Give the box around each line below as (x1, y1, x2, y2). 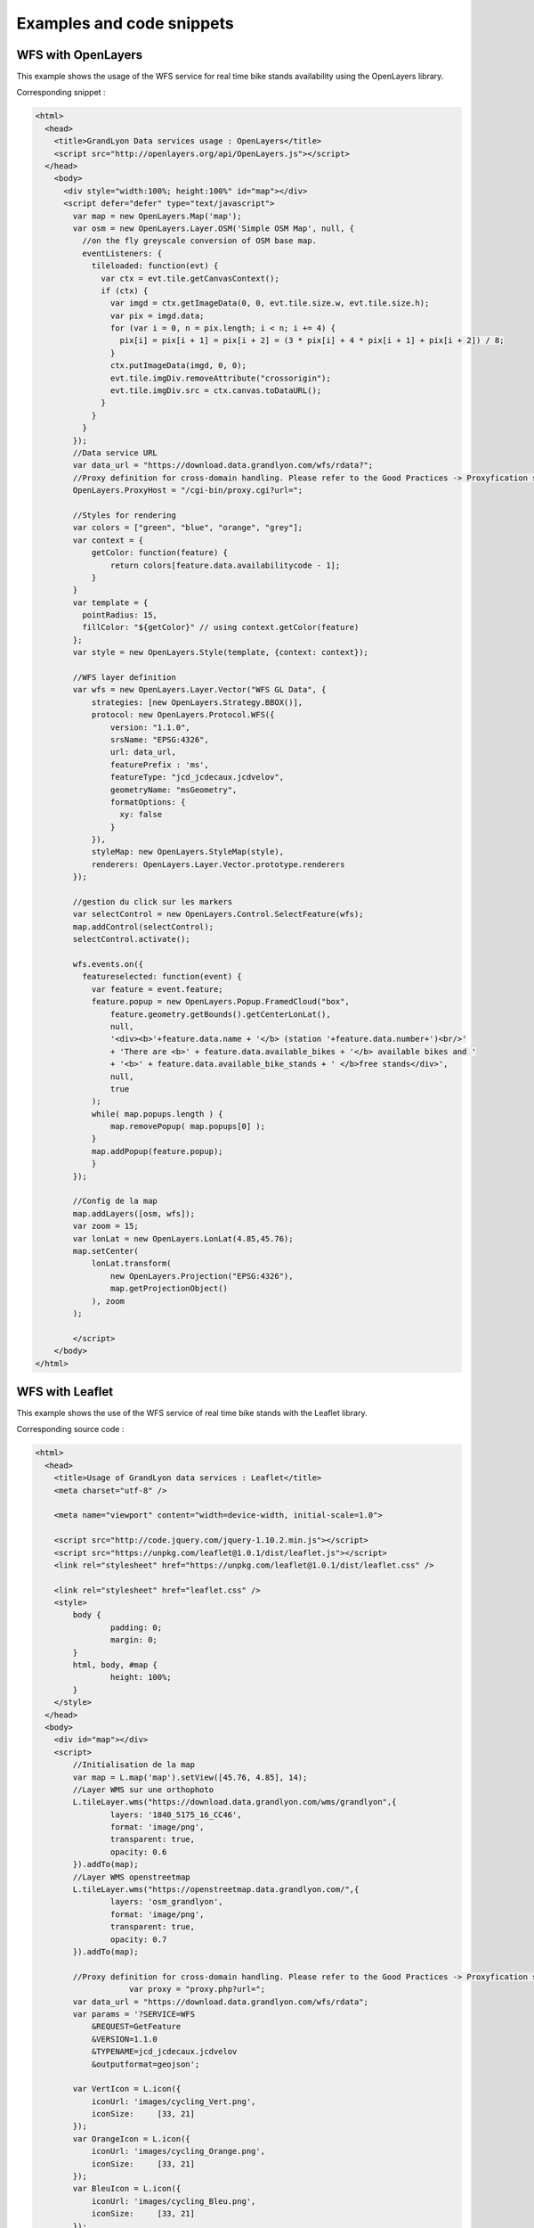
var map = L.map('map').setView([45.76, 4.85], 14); (72, 1772, 308, 1782)
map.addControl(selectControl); (72, 922, 214, 931)
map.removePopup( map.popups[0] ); (109, 1121, 266, 1132)
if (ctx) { (101, 285, 149, 296)
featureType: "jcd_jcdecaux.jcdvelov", (109, 772, 285, 782)
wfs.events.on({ (72, 959, 144, 969)
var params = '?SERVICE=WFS (72, 2009, 196, 2019)
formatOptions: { (109, 797, 186, 807)
